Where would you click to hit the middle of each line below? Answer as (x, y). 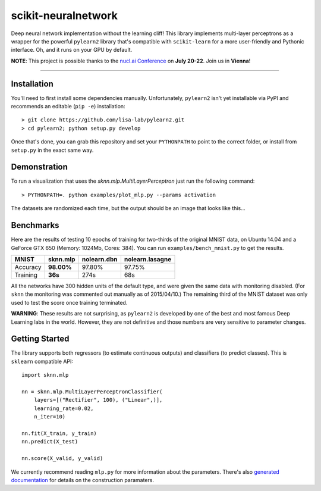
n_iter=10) (50, 417)
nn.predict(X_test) (50, 442)
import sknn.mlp (45, 375)
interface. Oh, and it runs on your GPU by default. (72, 50)
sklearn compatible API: (42, 361)
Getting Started (40, 339)
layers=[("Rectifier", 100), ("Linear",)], (98, 400)
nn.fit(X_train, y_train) (59, 433)
